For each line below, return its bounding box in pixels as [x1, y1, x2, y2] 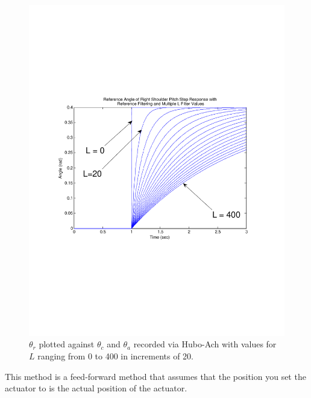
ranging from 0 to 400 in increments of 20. [37, 350, 194, 362]
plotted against [39, 338, 95, 350]
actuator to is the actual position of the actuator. [5, 382, 187, 394]
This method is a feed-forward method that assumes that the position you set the [5, 370, 306, 382]
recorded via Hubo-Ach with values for [133, 338, 277, 350]
